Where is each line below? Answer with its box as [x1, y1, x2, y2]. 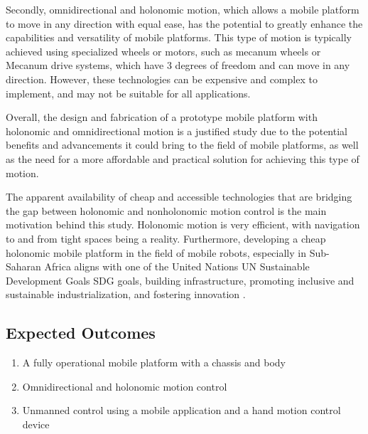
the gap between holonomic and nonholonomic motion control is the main [6, 203, 327, 218]
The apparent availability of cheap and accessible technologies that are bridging [6, 189, 352, 204]
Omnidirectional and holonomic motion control [22, 379, 227, 393]
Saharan [6, 259, 41, 274]
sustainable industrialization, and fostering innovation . [6, 287, 246, 302]
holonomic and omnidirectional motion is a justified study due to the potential [6, 123, 347, 138]
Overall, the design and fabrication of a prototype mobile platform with [6, 110, 318, 125]
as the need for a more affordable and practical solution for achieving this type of [6, 151, 359, 166]
